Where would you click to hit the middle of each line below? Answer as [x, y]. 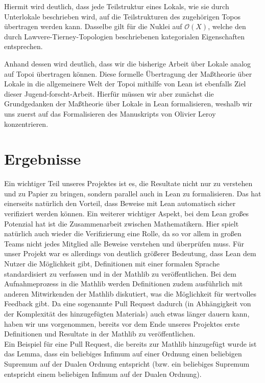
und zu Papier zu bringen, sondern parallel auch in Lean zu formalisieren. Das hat [133, 193]
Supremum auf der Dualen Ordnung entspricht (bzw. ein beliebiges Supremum [127, 363]
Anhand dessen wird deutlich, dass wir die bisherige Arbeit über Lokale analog [128, 63]
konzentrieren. [26, 123]
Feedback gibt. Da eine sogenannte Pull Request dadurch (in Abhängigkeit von [128, 303]
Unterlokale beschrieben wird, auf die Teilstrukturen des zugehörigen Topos [122, 16]
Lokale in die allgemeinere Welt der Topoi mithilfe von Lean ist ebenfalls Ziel [125, 84]
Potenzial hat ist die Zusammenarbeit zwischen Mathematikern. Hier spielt [122, 223]
